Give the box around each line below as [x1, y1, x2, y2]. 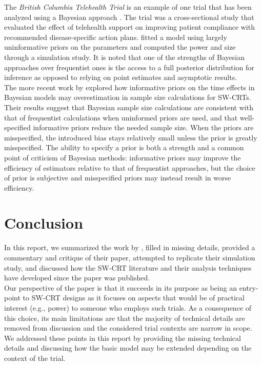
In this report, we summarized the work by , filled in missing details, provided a [4, 242, 255, 253]
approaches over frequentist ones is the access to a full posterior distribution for [4, 62, 254, 72]
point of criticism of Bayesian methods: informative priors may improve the [4, 152, 241, 163]
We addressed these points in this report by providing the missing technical [4, 332, 241, 343]
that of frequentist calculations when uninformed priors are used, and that [4, 112, 238, 123]
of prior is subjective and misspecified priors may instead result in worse [4, 172, 231, 183]
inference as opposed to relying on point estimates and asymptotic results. [4, 72, 237, 83]
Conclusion [4, 212, 84, 233]
